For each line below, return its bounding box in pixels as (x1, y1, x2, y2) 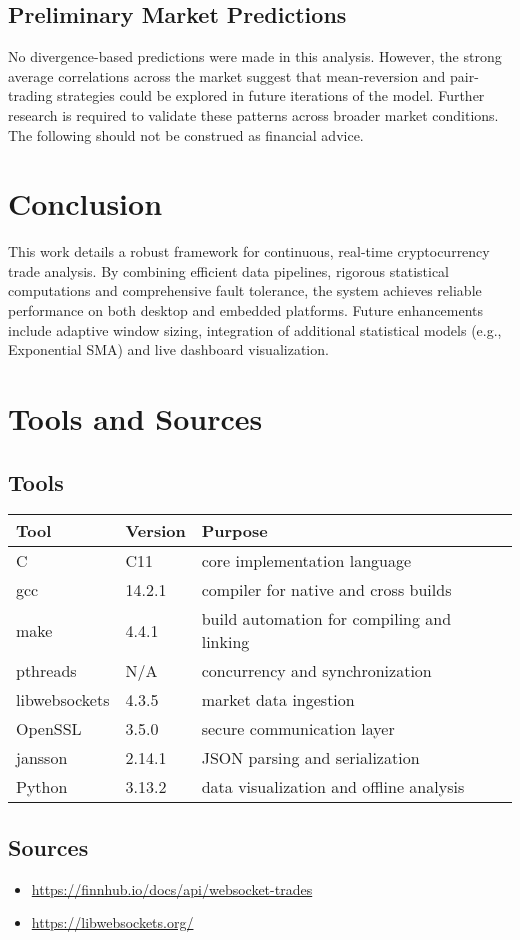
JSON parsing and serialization (201, 746, 420, 770)
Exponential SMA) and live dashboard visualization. (8, 339, 329, 360)
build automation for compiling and (201, 607, 452, 631)
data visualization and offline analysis (201, 775, 465, 799)
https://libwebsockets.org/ (31, 912, 194, 933)
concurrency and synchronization (201, 659, 432, 683)
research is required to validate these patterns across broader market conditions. (8, 104, 499, 125)
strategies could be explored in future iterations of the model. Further (57, 85, 485, 106)
